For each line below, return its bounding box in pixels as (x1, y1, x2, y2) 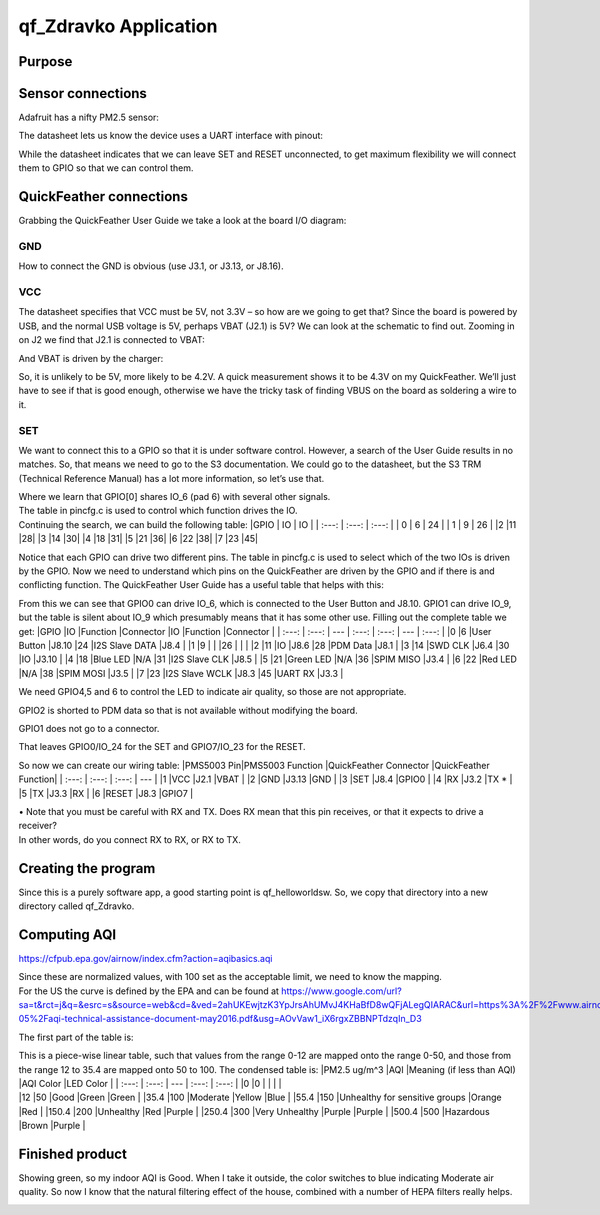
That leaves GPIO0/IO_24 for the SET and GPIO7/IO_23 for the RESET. (18, 741, 306, 753)
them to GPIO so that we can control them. (18, 162, 194, 174)
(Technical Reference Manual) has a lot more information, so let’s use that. (18, 472, 325, 484)
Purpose (18, 53, 73, 70)
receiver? (18, 820, 57, 832)
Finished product (18, 1146, 127, 1162)
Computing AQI (18, 926, 117, 943)
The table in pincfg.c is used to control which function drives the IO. (18, 505, 298, 517)
